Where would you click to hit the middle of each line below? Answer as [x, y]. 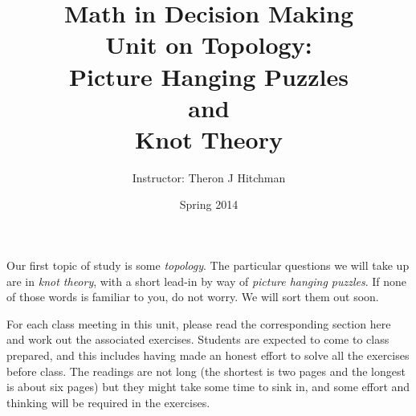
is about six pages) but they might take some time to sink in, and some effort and [208, 387]
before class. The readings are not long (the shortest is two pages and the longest [206, 371]
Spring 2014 [209, 204]
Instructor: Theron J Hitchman [209, 177]
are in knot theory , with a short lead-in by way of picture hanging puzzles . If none [207, 281]
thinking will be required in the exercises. [108, 402]
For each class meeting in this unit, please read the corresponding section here [199, 323]
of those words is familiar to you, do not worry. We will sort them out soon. [193, 297]
